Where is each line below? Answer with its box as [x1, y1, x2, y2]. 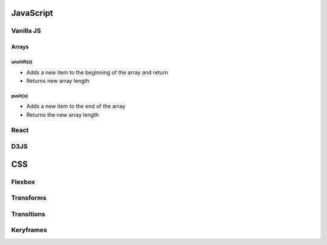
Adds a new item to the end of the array [26, 103, 125, 110]
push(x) [11, 93, 28, 99]
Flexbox [11, 177, 36, 186]
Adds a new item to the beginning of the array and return [26, 68, 168, 76]
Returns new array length [26, 77, 90, 84]
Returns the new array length [26, 111, 99, 118]
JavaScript [11, 8, 54, 18]
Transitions [11, 209, 45, 218]
